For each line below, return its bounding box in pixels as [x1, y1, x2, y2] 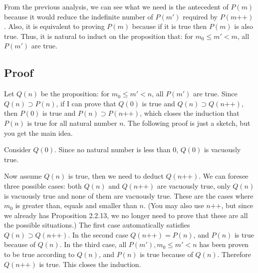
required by [183, 11, 218, 21]
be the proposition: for [40, 88, 110, 99]
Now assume [4, 171, 42, 181]
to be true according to [4, 249, 75, 260]
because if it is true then [132, 21, 207, 31]
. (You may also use [143, 200, 204, 211]
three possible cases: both [4, 180, 82, 191]
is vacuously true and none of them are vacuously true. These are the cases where [4, 190, 254, 201]
